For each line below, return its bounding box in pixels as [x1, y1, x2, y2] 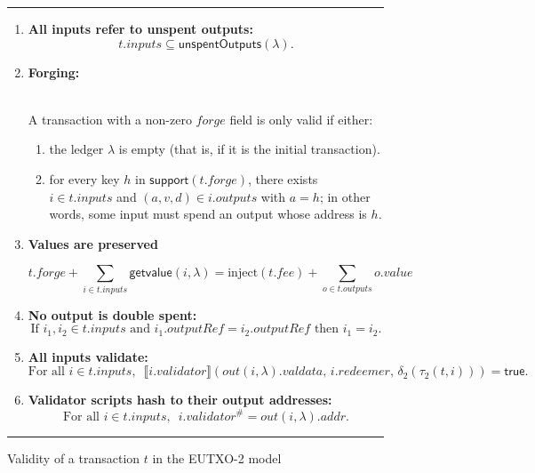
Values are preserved [28, 234, 158, 253]
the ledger [49, 140, 104, 158]
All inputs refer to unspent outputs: [28, 20, 253, 37]
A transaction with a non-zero [28, 109, 192, 128]
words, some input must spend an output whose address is [49, 204, 367, 223]
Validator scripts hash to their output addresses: [28, 390, 332, 409]
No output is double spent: [28, 305, 197, 324]
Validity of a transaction [7, 449, 140, 468]
